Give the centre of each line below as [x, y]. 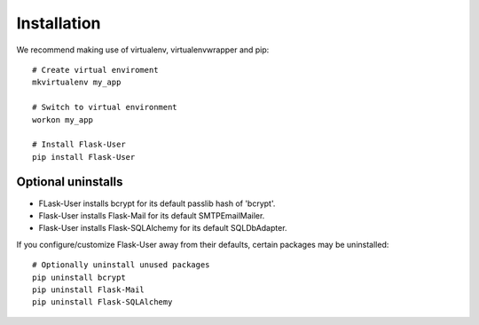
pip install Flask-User [84, 157]
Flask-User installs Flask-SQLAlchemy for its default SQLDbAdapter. [163, 228]
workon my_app [63, 119]
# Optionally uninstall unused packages [121, 265]
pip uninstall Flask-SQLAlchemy [102, 302]
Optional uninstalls [70, 182]
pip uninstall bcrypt [79, 277]
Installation [59, 23]
